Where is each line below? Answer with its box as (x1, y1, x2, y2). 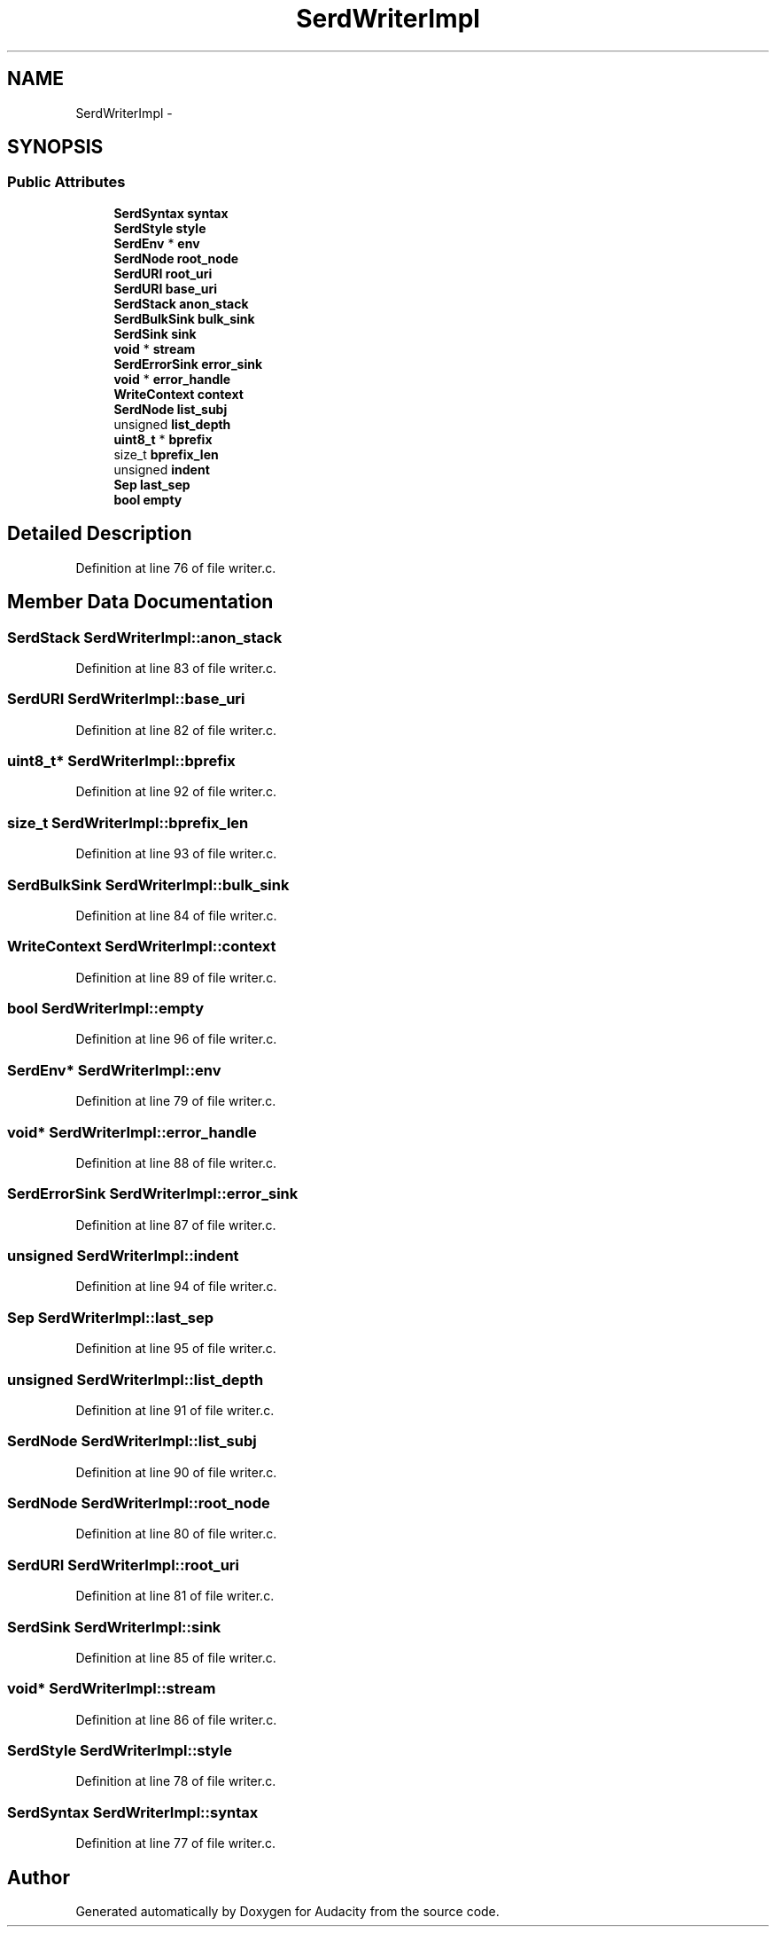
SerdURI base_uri (113, 280, 217, 296)
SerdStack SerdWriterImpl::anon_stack (7, 628, 283, 646)
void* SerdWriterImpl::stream (7, 1679, 216, 1698)
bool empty (113, 491, 182, 507)
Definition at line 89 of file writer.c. (75, 969, 277, 985)
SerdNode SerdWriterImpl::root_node (7, 1494, 270, 1512)
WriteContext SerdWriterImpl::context (7, 937, 276, 956)
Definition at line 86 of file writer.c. (75, 1711, 277, 1727)
